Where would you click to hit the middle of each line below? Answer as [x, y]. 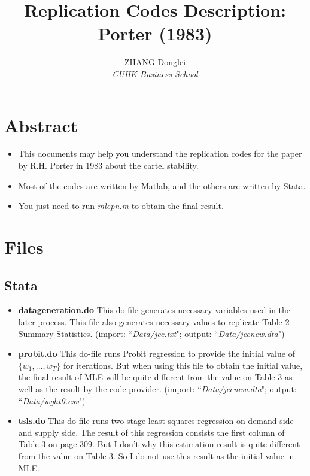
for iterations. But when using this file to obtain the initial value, [183, 365]
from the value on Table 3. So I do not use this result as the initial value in [156, 455]
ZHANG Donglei [155, 62]
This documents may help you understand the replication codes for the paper [160, 154]
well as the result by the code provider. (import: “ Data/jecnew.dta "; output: [157, 388]
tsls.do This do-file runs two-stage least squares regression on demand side [156, 421]
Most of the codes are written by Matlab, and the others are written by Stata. [162, 185]
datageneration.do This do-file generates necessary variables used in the [154, 310]
